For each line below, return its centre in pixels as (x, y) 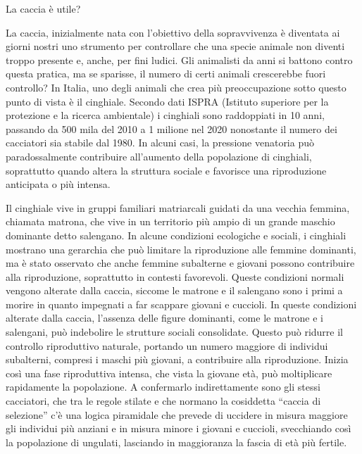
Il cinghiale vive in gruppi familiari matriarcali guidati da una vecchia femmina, (178, 207)
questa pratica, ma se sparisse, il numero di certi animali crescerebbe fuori (166, 74)
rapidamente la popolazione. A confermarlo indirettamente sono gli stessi (163, 387)
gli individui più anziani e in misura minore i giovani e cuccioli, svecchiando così (179, 428)
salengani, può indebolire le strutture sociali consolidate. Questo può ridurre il (175, 332)
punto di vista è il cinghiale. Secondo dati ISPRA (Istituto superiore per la (167, 101)
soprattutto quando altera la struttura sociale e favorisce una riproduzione (166, 170)
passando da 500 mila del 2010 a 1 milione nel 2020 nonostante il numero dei (171, 128)
